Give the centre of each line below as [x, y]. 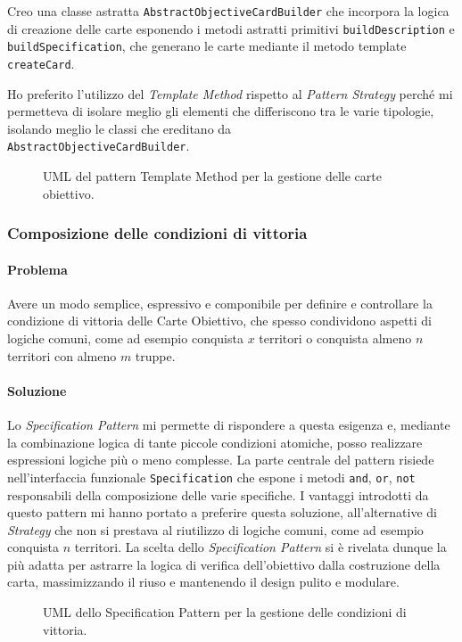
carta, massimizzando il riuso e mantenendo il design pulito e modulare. [203, 582]
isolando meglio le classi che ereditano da [120, 128]
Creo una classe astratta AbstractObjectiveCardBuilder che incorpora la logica [228, 11]
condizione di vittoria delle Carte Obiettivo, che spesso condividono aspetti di [220, 321]
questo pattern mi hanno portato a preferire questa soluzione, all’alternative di [222, 512]
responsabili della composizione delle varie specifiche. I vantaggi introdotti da [218, 494]
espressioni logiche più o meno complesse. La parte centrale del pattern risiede [221, 460]
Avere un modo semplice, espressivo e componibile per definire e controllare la [220, 303]
